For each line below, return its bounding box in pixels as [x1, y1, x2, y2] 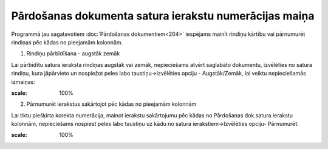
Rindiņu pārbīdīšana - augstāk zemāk [26, 50, 120, 57]
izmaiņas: [11, 78, 36, 85]
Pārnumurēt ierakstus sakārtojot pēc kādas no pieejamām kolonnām [26, 100, 197, 108]
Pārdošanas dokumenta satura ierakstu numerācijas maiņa [11, 9, 315, 23]
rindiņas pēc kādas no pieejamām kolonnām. [11, 38, 123, 46]
